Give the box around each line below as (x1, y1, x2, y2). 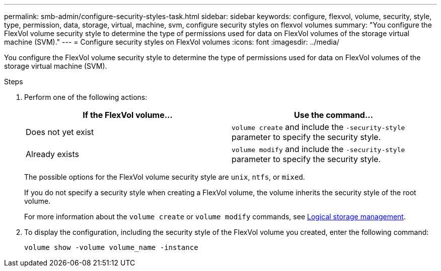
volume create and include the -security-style (232, 122, 405, 132)
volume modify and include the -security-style (232, 144, 405, 154)
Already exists (26, 149, 80, 159)
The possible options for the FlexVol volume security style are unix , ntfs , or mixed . (24, 173, 305, 181)
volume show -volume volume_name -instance (24, 243, 198, 251)
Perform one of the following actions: (24, 93, 148, 101)
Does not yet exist (26, 127, 94, 137)
